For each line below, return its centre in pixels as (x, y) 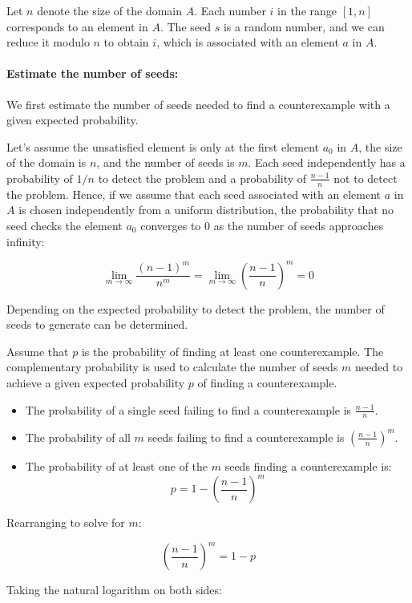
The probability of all (78, 437)
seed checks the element (65, 225)
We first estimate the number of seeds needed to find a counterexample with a (198, 104)
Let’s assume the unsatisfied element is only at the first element (163, 146)
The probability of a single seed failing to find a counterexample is (188, 409)
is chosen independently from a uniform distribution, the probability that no (206, 210)
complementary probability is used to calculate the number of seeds (172, 367)
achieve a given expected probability (96, 383)
